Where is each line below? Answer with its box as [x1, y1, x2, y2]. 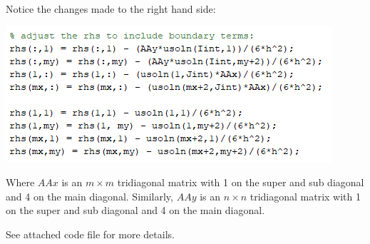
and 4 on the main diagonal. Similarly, [6, 188, 173, 203]
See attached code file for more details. [6, 226, 175, 241]
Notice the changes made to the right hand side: [6, 1, 216, 16]
